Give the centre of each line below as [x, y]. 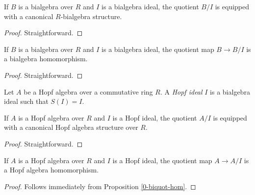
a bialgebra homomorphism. [46, 59]
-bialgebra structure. [91, 16]
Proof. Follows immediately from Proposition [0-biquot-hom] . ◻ [100, 186]
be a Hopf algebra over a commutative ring [88, 91]
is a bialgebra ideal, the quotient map [158, 49]
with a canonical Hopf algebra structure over [71, 127]
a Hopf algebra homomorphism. [51, 170]
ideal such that [26, 101]
